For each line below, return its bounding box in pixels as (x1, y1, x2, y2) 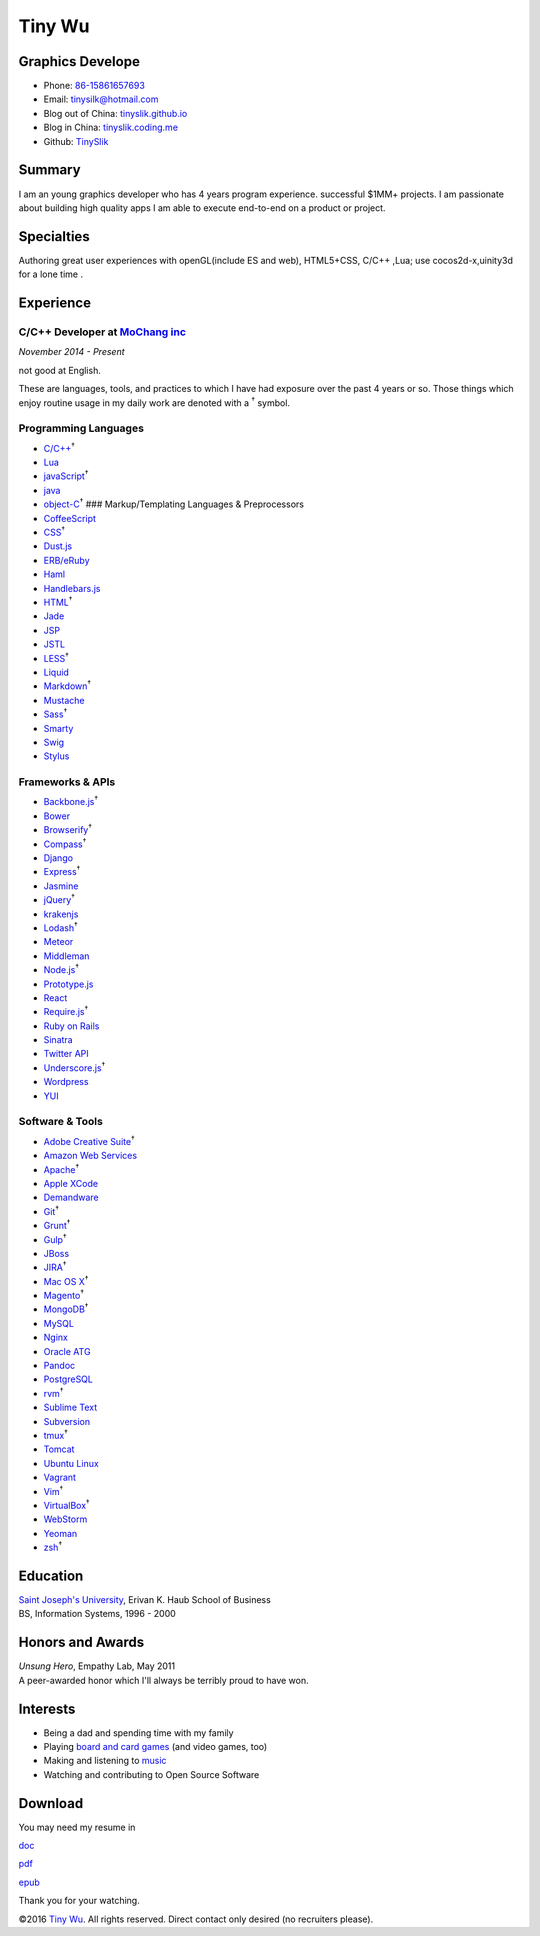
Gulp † (43, 1231, 67, 1245)
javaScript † (43, 468, 89, 482)
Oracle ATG (43, 1345, 91, 1357)
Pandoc (43, 1360, 76, 1372)
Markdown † (43, 678, 92, 692)
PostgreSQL (43, 1373, 94, 1385)
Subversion (43, 1415, 91, 1427)
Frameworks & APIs (18, 775, 116, 789)
